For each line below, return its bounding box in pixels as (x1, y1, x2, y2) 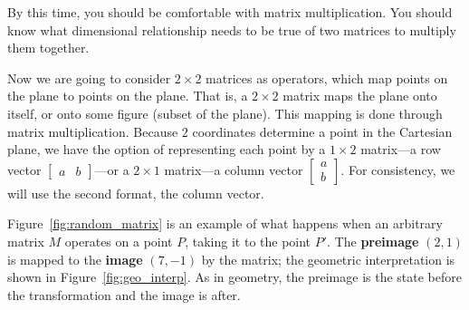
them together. (7, 38, 90, 57)
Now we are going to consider (7, 68, 171, 87)
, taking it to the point (185, 231, 311, 250)
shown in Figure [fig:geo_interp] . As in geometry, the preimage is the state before (7, 267, 462, 286)
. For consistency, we (340, 160, 455, 179)
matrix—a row (360, 140, 441, 159)
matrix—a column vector (164, 160, 303, 179)
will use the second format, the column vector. (7, 183, 264, 202)
